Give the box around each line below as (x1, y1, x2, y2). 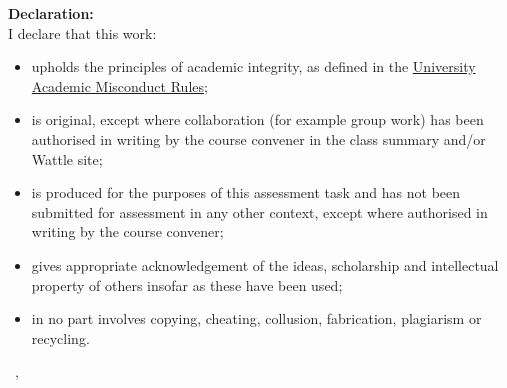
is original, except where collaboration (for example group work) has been (31, 109, 484, 130)
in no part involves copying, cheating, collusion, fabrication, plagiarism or (31, 308, 482, 329)
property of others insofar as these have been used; (31, 274, 343, 295)
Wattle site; (31, 148, 103, 169)
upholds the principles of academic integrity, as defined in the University (31, 56, 476, 77)
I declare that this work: (8, 22, 157, 43)
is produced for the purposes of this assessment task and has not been (31, 182, 461, 203)
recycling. (31, 327, 90, 348)
